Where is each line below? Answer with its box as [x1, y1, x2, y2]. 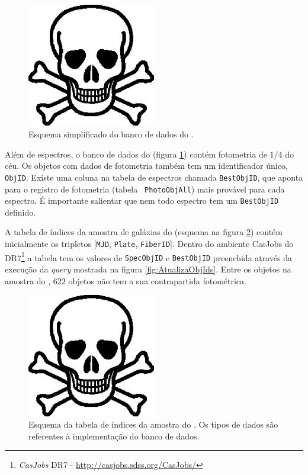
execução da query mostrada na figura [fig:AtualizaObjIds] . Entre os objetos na [5, 262, 291, 275]
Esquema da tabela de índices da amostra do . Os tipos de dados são [28, 418, 278, 431]
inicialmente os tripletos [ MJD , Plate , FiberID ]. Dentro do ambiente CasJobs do [5, 237, 294, 249]
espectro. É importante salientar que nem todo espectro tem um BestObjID [5, 194, 279, 207]
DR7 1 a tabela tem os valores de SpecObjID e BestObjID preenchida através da [5, 249, 293, 264]
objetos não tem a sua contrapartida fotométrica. [68, 274, 246, 287]
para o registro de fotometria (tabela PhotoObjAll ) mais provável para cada [5, 182, 285, 195]
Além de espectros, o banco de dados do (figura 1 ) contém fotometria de [5, 147, 267, 160]
